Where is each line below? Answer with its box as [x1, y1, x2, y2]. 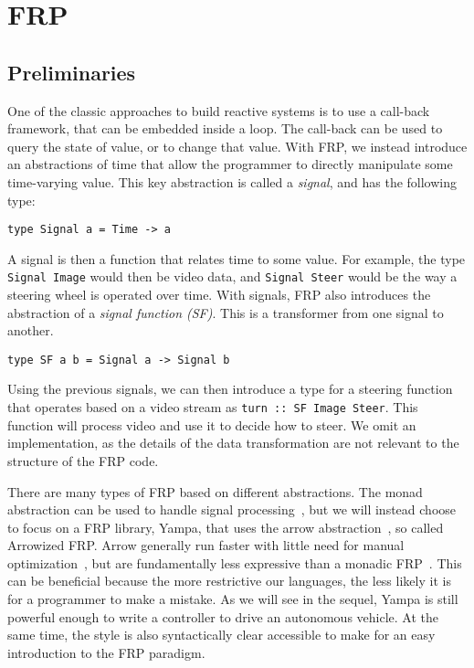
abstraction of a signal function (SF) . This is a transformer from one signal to [7, 302, 444, 322]
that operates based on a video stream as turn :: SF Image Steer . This [7, 398, 418, 417]
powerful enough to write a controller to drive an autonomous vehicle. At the [7, 607, 438, 626]
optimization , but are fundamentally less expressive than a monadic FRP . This [7, 553, 462, 572]
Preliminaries [7, 58, 136, 86]
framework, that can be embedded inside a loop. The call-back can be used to [7, 119, 443, 138]
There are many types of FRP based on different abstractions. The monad [7, 482, 423, 501]
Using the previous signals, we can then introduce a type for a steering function [7, 379, 453, 398]
